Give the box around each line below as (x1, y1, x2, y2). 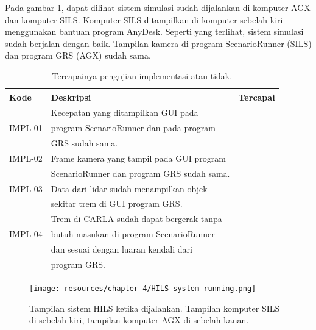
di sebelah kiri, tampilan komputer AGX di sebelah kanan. (29, 314, 249, 326)
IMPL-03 (9, 182, 43, 195)
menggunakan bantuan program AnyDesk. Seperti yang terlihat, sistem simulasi (5, 25, 304, 38)
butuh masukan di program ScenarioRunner (51, 228, 215, 240)
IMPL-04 (9, 228, 43, 240)
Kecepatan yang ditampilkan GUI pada (51, 106, 198, 119)
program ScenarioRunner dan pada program (51, 121, 216, 134)
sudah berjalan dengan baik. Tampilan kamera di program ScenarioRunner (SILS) (5, 37, 312, 49)
